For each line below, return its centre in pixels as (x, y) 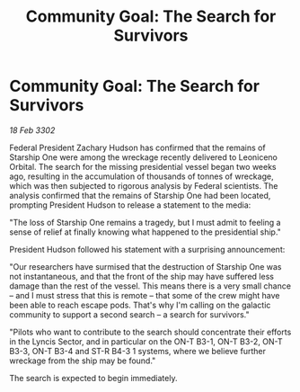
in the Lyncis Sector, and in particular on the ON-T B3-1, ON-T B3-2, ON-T (146, 341)
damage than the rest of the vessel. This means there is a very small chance (150, 286)
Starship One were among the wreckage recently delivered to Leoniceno (144, 157)
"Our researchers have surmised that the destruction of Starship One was (146, 266)
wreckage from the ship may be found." (83, 361)
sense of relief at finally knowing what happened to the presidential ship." (145, 232)
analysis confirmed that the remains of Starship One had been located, (140, 195)
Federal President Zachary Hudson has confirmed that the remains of (138, 147)
